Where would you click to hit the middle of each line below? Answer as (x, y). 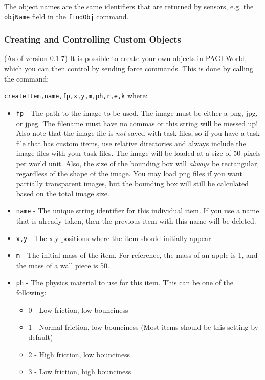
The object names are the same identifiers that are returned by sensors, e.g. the (129, 6)
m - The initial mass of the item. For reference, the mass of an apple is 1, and (137, 255)
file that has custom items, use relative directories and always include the (131, 143)
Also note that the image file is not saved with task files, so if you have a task (138, 133)
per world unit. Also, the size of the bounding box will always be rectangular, (138, 163)
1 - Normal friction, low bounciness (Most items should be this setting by (143, 327)
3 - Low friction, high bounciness (80, 372)
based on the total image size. (63, 193)
